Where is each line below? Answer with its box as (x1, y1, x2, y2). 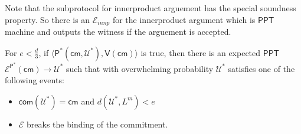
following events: (5, 74, 64, 86)
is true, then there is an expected (140, 46, 261, 58)
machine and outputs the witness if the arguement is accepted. (5, 25, 231, 38)
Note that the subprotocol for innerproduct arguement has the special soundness (5, 2, 296, 14)
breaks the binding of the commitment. (27, 117, 168, 130)
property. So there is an (5, 13, 90, 25)
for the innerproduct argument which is (112, 13, 256, 25)
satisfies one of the (228, 62, 295, 74)
